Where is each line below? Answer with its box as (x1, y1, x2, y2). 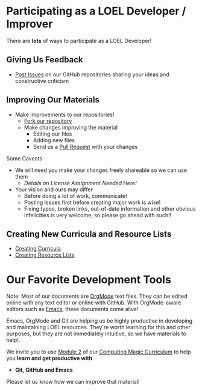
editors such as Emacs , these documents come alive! (6, 306, 139, 313)
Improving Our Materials (6, 95, 99, 105)
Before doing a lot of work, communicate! (24, 192, 128, 199)
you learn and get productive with (6, 355, 92, 362)
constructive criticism (14, 77, 69, 84)
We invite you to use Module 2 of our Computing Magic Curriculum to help (6, 348, 191, 355)
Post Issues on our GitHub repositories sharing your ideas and (14, 71, 170, 78)
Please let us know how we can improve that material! (6, 378, 140, 386)
